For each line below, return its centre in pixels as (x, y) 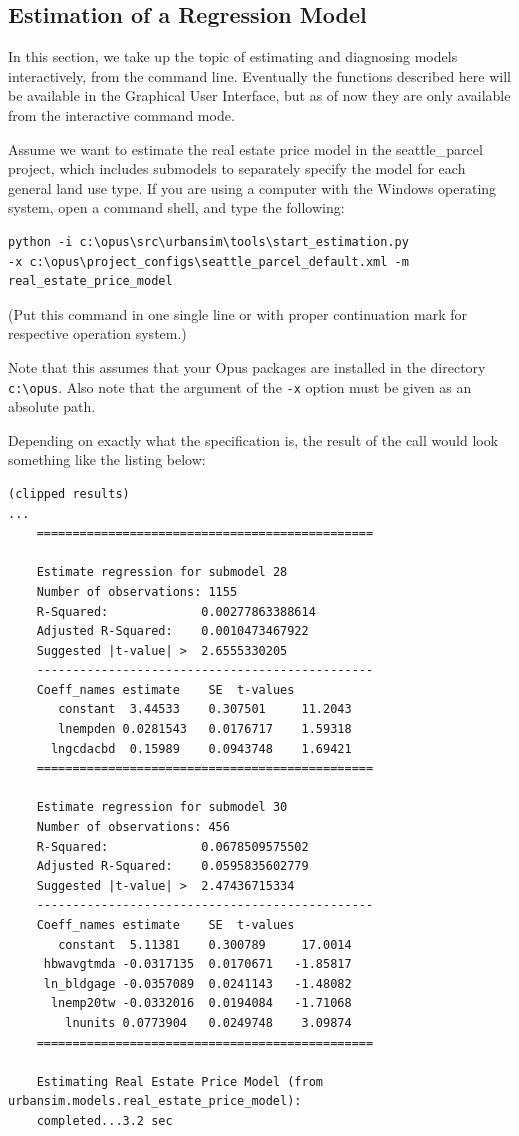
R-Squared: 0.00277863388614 (176, 611)
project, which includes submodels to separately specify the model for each (237, 168)
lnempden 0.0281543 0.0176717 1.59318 (205, 729)
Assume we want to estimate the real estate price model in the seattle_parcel (245, 148)
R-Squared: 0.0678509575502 (172, 846)
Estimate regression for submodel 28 (162, 572)
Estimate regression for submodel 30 (162, 807)
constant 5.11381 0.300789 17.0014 (205, 944)
